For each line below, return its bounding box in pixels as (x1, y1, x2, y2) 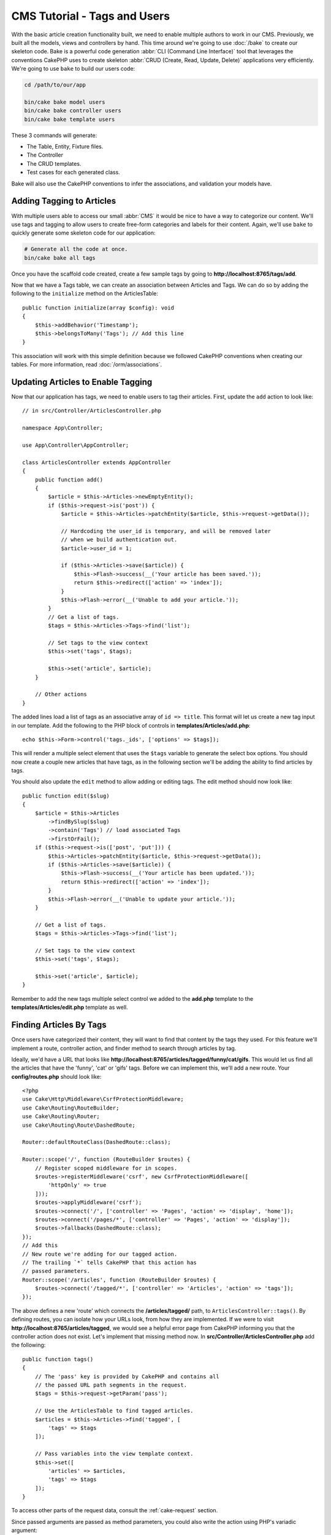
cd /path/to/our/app (24, 82, 86, 88)
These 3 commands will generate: (11, 131, 97, 139)
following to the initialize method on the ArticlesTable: (11, 290, 159, 297)
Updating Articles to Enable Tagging (11, 376, 153, 387)
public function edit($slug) (22, 792, 110, 799)
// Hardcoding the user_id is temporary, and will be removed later (61, 527, 272, 534)
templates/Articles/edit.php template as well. (11, 1004, 128, 1011)
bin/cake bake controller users (24, 107, 122, 114)
